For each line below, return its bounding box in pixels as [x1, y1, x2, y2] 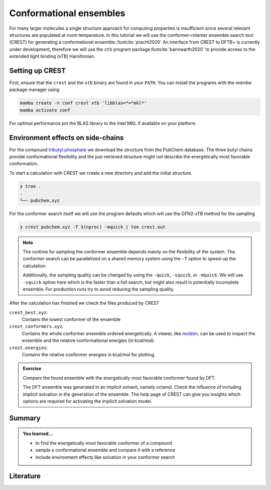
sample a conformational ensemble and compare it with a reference [35, 447, 176, 453]
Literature [9, 472, 41, 480]
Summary [9, 413, 41, 423]
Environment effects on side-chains [9, 133, 124, 142]
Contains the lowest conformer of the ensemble [22, 316, 120, 322]
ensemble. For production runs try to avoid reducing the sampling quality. [23, 286, 175, 292]
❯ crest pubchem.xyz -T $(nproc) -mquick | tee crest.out [20, 224, 166, 230]
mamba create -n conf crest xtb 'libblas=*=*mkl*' [20, 100, 148, 106]
